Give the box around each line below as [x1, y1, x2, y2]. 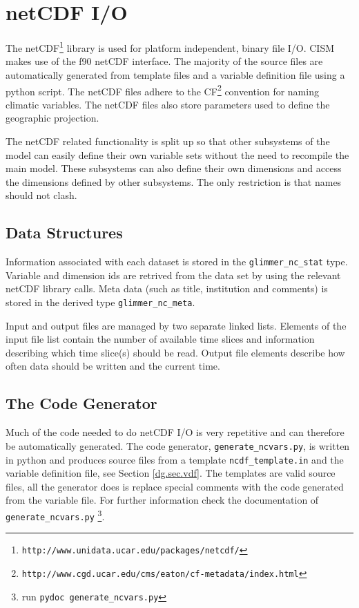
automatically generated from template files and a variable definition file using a [6, 67, 345, 82]
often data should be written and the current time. [6, 359, 220, 373]
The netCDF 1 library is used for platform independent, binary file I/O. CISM [6, 39, 335, 55]
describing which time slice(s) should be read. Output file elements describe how [6, 345, 345, 359]
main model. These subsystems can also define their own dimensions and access [6, 161, 342, 175]
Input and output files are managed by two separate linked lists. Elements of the [6, 318, 347, 332]
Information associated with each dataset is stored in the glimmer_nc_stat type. [6, 254, 348, 269]
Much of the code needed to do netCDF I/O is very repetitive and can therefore [6, 425, 345, 439]
